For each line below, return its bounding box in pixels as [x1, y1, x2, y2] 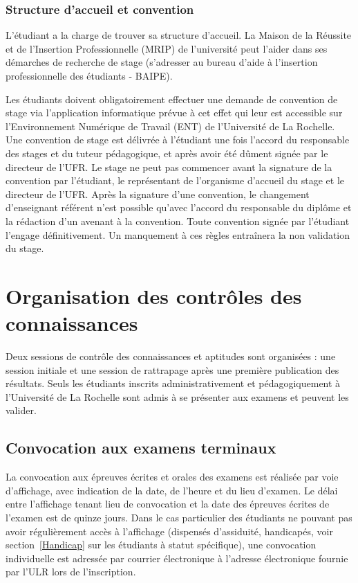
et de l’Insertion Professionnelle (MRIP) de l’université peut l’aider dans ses [6, 41, 328, 55]
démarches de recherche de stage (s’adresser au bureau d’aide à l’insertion [6, 55, 318, 69]
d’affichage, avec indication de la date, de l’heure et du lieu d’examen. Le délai [6, 483, 338, 497]
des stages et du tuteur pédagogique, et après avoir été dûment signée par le [6, 145, 328, 160]
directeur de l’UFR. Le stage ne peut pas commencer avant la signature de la [6, 159, 332, 174]
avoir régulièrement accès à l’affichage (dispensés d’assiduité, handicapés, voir [6, 523, 333, 538]
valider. [6, 403, 37, 418]
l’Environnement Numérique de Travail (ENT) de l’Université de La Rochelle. [6, 118, 335, 133]
